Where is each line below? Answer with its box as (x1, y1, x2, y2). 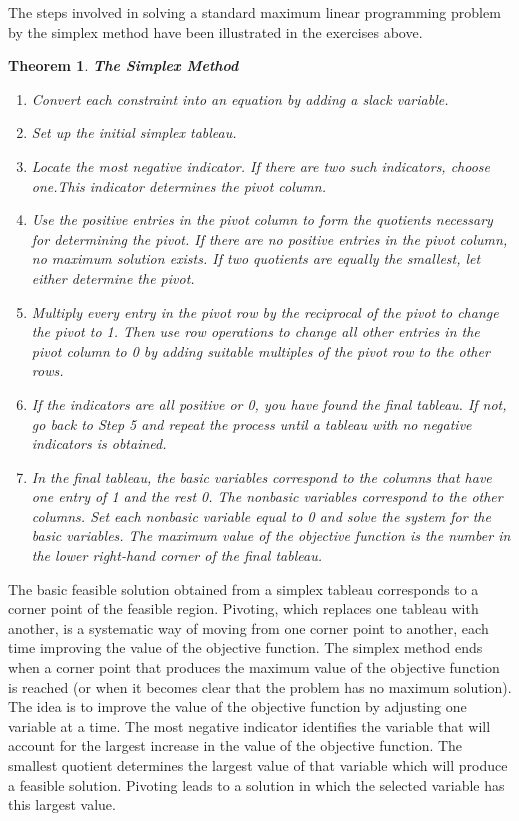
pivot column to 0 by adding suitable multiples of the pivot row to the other (31, 340, 490, 361)
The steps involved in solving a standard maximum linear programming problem (8, 2, 501, 22)
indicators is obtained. (31, 433, 167, 454)
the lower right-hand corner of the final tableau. (31, 545, 322, 566)
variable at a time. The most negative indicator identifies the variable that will (8, 715, 491, 736)
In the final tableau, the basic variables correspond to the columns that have (31, 466, 492, 487)
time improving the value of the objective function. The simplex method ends (8, 637, 483, 658)
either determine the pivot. (31, 267, 195, 288)
